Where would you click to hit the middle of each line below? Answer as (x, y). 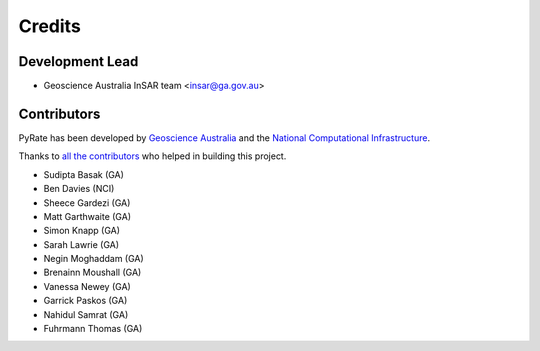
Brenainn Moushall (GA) (92, 272)
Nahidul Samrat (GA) (86, 314)
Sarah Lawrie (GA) (81, 244)
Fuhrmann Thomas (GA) (93, 329)
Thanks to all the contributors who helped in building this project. (152, 156)
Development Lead (78, 61)
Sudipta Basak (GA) (84, 174)
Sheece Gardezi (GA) (87, 202)
